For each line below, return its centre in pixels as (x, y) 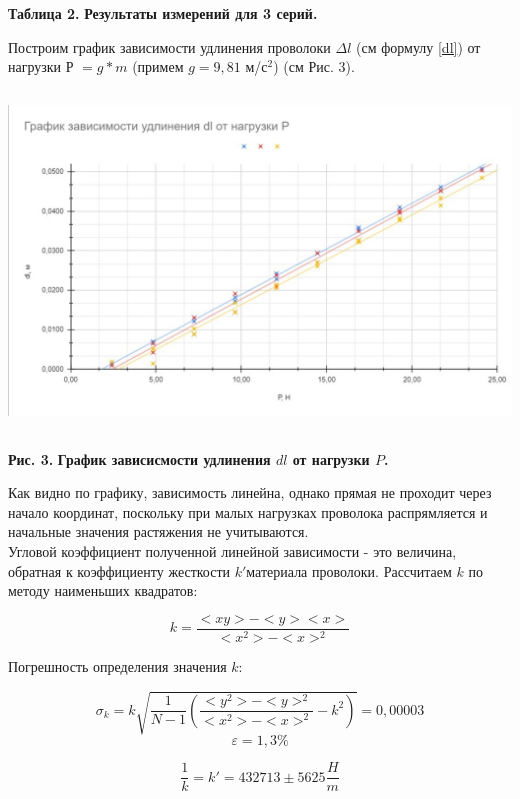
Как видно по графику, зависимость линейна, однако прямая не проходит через (250, 492)
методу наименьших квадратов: (103, 590)
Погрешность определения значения (117, 666)
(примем (158, 66)
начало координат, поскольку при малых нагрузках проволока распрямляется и (248, 511)
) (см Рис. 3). (314, 66)
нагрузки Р (41, 66)
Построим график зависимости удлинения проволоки (169, 46)
